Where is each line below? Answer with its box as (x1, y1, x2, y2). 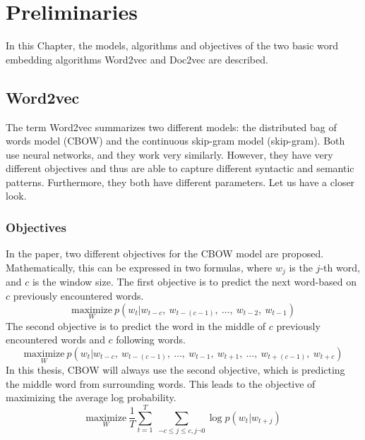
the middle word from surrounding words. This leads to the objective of (6, 376, 316, 391)
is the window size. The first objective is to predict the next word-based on (32, 274, 357, 289)
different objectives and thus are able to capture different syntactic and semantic (6, 161, 354, 176)
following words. (116, 332, 186, 347)
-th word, (320, 259, 360, 274)
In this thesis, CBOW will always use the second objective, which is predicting (6, 362, 345, 377)
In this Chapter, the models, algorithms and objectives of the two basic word (6, 38, 339, 53)
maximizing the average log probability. (6, 390, 176, 405)
